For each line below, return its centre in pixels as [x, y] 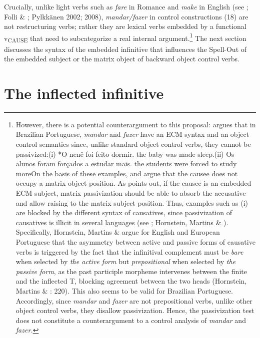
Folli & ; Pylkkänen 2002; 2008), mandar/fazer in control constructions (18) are [126, 16]
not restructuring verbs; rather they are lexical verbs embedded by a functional [125, 26]
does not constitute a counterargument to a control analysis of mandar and [131, 320]
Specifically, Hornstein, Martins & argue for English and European [118, 232]
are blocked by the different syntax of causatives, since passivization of [124, 212]
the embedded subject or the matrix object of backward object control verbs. [122, 59]
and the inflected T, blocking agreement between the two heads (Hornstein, [131, 281]
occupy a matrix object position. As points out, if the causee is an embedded [133, 183]
